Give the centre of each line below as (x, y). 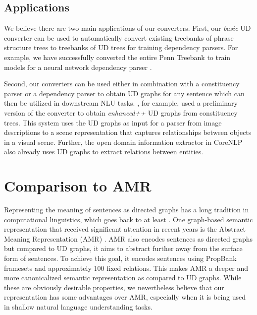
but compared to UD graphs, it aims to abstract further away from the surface (123, 248)
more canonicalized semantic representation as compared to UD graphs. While (123, 278)
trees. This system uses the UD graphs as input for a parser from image (113, 122)
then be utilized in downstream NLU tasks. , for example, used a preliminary (121, 103)
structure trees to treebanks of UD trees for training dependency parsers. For (121, 47)
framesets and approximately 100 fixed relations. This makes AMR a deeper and (126, 268)
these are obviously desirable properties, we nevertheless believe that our (114, 287)
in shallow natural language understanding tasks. (78, 306)
